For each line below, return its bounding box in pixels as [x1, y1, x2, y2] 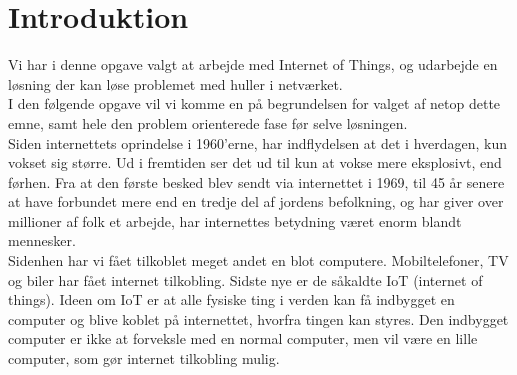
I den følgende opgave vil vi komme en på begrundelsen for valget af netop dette [8, 93, 501, 114]
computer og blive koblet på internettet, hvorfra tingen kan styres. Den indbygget [8, 308, 509, 329]
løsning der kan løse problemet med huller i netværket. [8, 73, 343, 94]
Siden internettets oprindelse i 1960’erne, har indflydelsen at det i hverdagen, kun [8, 132, 508, 153]
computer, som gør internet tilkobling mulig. [8, 348, 280, 369]
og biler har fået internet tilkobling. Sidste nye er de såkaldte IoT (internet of [8, 269, 483, 290]
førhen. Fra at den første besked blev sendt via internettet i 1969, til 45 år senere [8, 171, 505, 192]
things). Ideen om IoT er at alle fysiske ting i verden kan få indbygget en [8, 289, 455, 310]
